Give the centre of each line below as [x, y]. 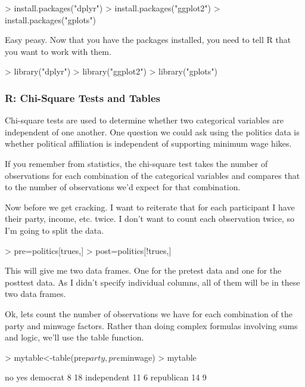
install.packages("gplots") [51, 19]
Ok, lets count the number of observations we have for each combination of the [149, 313]
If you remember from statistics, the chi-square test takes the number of [136, 163]
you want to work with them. [58, 51]
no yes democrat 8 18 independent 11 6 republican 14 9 [106, 377]
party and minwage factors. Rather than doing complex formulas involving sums [151, 325]
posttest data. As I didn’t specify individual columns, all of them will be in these [152, 282]
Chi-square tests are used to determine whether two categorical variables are [144, 120]
